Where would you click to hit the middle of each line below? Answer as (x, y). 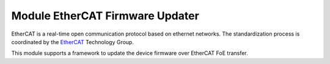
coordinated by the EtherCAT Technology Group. (73, 42)
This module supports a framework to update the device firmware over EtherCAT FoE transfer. (130, 53)
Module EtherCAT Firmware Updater (105, 16)
